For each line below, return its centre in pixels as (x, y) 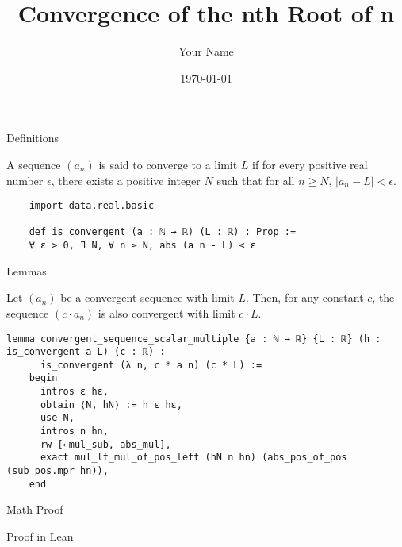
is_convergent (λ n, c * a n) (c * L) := (151, 365)
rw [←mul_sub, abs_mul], (105, 444)
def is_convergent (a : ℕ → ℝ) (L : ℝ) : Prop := (163, 232)
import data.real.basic (92, 206)
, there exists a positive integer (126, 180)
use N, (57, 418)
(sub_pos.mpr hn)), (57, 471)
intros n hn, (74, 431)
